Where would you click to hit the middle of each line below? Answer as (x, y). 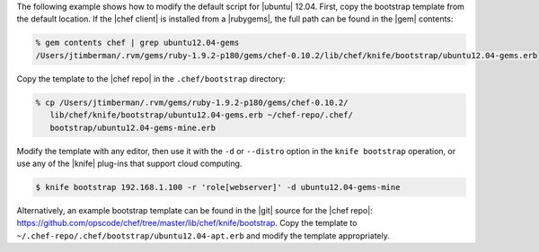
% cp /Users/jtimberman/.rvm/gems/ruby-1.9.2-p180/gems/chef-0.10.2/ (192, 102)
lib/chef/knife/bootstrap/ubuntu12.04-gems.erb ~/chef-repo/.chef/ (202, 115)
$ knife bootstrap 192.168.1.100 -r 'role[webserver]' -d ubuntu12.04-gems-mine (218, 187)
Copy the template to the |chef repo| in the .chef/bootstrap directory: (151, 78)
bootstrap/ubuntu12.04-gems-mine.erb (133, 127)
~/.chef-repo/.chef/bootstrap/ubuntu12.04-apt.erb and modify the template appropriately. (203, 235)
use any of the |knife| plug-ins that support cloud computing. (129, 163)
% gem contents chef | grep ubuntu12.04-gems (137, 43)
